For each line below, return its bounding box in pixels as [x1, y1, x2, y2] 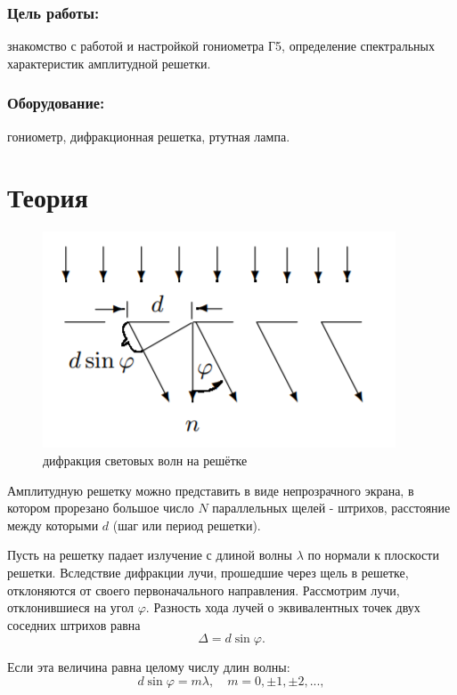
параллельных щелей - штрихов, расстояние [212, 498, 451, 517]
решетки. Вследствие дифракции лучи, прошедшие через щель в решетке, [7, 562, 409, 581]
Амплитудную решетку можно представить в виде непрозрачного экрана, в [7, 481, 414, 499]
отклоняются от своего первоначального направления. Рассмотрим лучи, [7, 580, 400, 599]
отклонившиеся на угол [7, 598, 135, 617]
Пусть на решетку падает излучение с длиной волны [7, 545, 292, 564]
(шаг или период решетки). [112, 515, 261, 534]
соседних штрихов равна [7, 615, 141, 634]
